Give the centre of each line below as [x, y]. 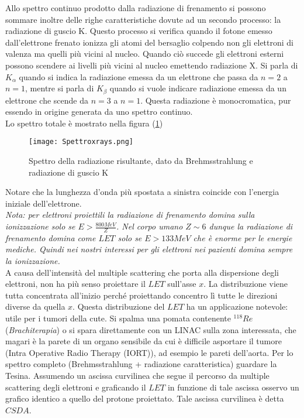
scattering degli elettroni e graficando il [76, 387]
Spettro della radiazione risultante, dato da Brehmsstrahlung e [141, 161]
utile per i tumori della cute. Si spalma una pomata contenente [118, 318]
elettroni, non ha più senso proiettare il [75, 284]
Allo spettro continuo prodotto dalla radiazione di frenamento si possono [136, 8]
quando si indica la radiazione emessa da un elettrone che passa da [139, 76]
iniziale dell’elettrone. [44, 203]
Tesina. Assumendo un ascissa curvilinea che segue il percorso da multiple [137, 375]
